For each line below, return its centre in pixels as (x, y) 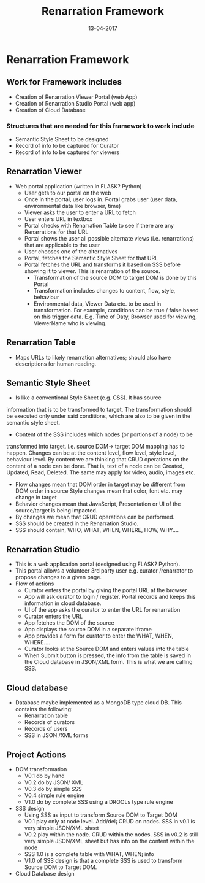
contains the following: (44, 709)
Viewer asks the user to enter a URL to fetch (80, 212)
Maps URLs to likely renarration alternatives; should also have (93, 357)
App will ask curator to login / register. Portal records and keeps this (110, 597)
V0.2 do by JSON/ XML (54, 782)
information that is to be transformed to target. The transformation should (99, 410)
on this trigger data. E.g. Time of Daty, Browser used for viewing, (115, 317)
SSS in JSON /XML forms (56, 735)
